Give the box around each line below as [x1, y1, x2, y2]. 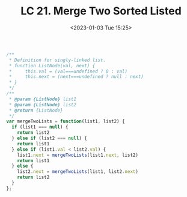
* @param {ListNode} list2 [8, 102, 77, 108]
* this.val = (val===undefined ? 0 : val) [8, 68, 128, 74]
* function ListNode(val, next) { [8, 62, 96, 68]
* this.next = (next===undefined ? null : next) [8, 74, 144, 80]
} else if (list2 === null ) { [11, 135, 87, 142]
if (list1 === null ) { [11, 124, 69, 130]
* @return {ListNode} [8, 107, 63, 114]
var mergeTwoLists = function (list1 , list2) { [6, 118, 125, 124]
